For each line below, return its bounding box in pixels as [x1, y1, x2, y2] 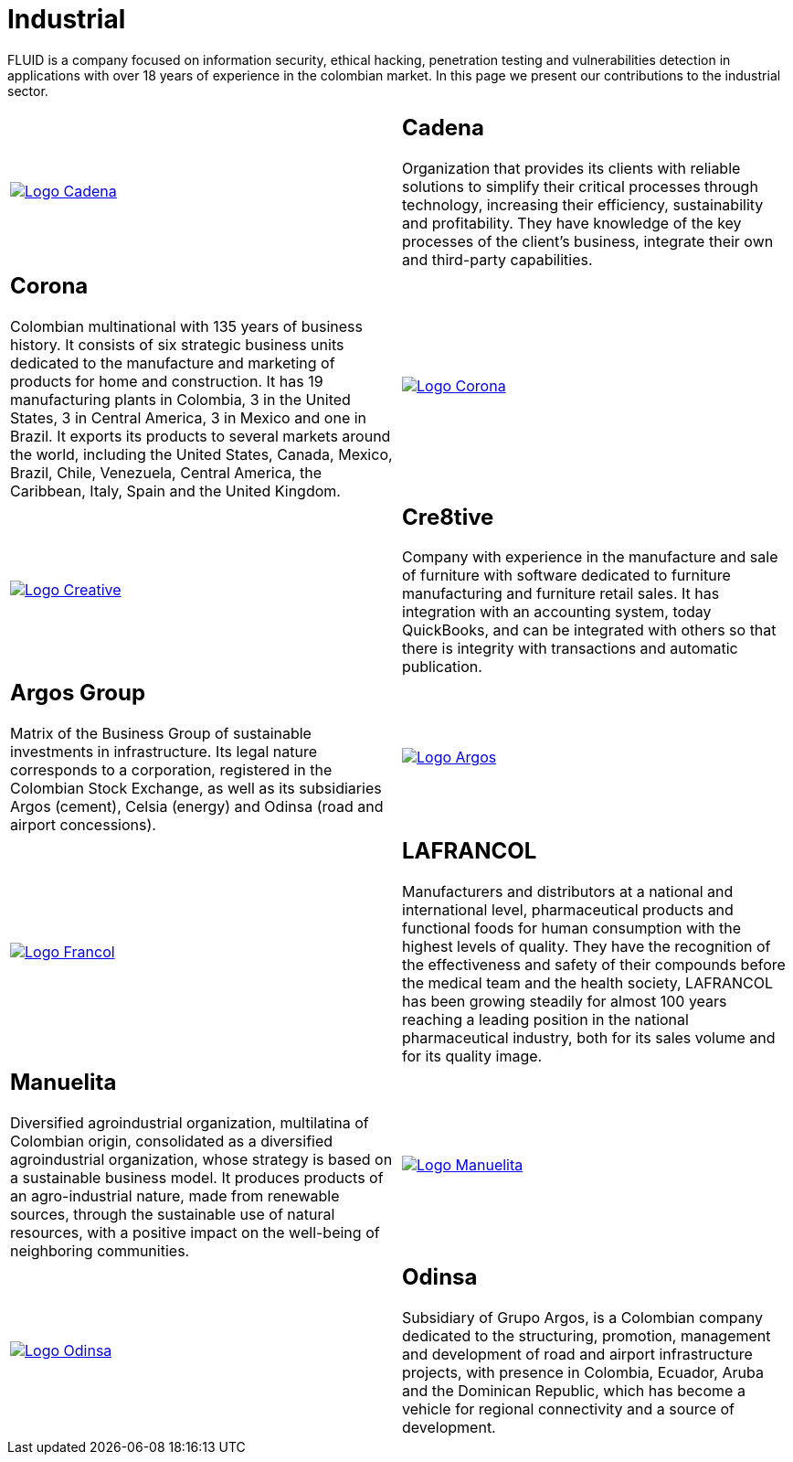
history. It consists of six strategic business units [10, 335, 344, 354]
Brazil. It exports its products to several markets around [10, 426, 391, 445]
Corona [10, 272, 89, 299]
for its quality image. [402, 1047, 543, 1066]
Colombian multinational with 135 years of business [10, 316, 363, 336]
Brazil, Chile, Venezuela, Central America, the [10, 463, 322, 482]
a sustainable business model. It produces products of [10, 1169, 384, 1188]
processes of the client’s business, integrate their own [402, 231, 774, 251]
